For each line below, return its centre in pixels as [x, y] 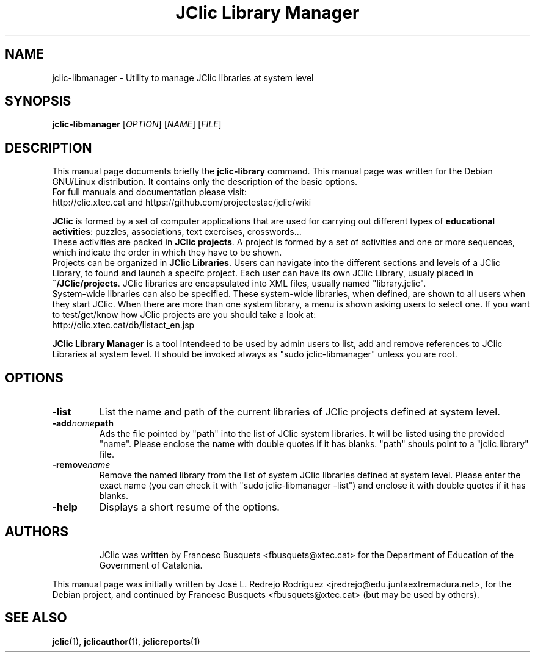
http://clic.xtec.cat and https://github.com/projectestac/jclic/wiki [182, 203]
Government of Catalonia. [151, 565]
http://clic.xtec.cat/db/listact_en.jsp [123, 325]
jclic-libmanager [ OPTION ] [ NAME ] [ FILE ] [137, 124]
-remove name [81, 465]
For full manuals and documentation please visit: [150, 192]
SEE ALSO [36, 618]
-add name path [83, 423]
